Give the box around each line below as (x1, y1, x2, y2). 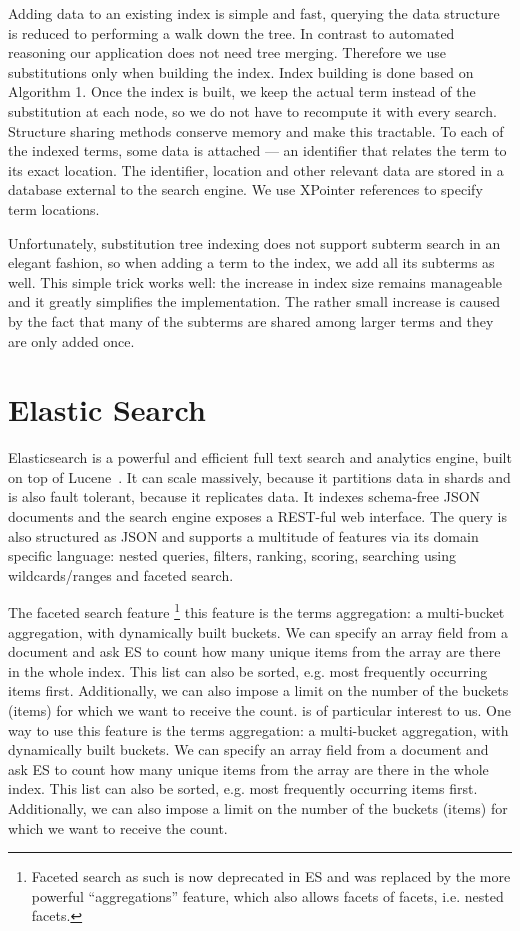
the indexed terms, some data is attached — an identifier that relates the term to (8, 140, 507, 161)
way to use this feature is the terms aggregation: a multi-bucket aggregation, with (8, 719, 509, 740)
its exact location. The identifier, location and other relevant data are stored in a (8, 159, 504, 180)
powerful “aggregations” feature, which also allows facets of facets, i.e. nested (31, 885, 504, 906)
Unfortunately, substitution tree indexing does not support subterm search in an (8, 232, 501, 253)
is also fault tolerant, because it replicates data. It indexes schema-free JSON (8, 486, 481, 507)
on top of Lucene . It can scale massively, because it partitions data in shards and (8, 466, 511, 487)
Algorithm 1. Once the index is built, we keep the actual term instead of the (8, 81, 476, 102)
